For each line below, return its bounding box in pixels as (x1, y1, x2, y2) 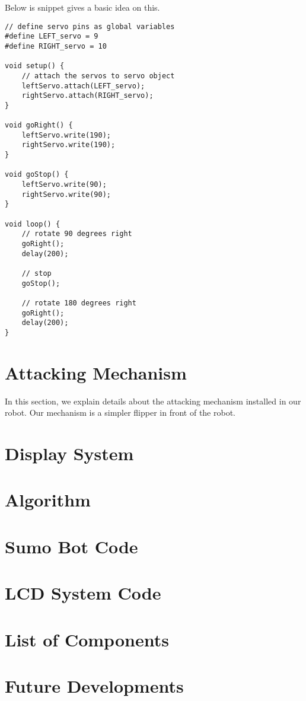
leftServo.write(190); (21, 130, 111, 139)
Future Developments (5, 673, 184, 697)
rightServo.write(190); (21, 141, 116, 149)
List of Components (5, 627, 169, 651)
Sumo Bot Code (5, 534, 138, 558)
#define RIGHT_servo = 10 (5, 42, 107, 50)
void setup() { (5, 62, 65, 71)
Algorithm (5, 487, 91, 512)
